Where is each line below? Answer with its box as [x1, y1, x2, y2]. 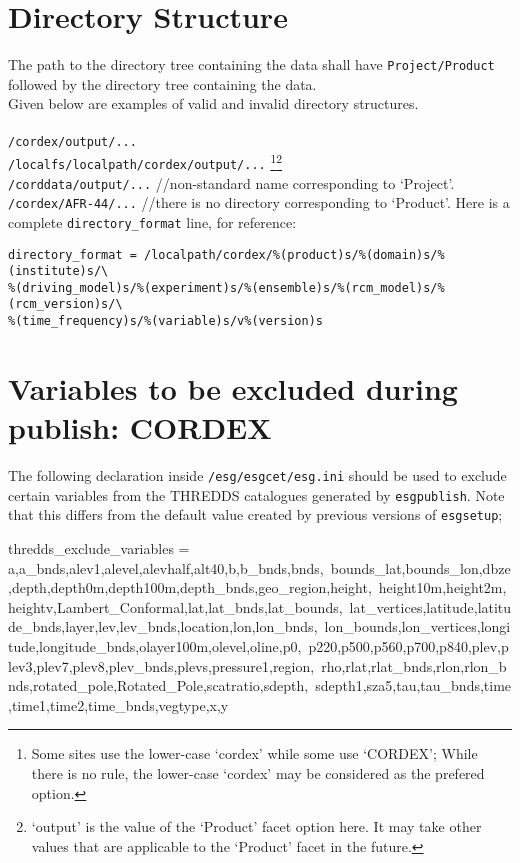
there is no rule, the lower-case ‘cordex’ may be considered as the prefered [31, 763, 485, 783]
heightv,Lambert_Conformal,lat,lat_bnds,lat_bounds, [8, 596, 343, 617]
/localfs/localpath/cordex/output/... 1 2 [8, 150, 283, 172]
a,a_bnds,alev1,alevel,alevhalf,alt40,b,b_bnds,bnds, [8, 557, 324, 578]
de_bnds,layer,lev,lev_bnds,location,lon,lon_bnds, [8, 616, 318, 637]
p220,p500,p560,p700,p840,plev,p [308, 636, 509, 657]
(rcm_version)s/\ [8, 297, 123, 312]
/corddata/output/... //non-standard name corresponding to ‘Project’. [8, 172, 455, 193]
